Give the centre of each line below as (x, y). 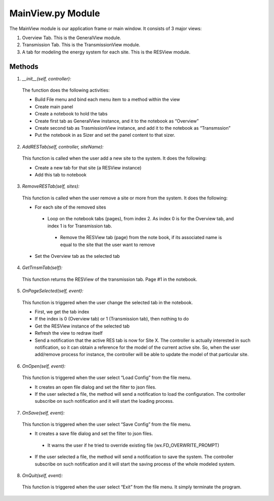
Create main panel (54, 106)
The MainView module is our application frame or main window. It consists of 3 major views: (106, 28)
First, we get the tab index (62, 312)
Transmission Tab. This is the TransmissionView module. (81, 45)
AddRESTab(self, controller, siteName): (63, 146)
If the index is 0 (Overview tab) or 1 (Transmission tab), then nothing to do (112, 319)
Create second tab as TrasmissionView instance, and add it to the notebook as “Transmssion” (133, 128)
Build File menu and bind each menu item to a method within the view (107, 100)
